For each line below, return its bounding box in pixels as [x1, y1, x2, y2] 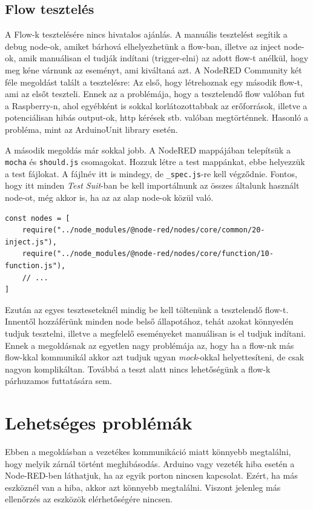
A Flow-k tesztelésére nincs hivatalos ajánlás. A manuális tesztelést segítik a [5, 28, 288, 41]
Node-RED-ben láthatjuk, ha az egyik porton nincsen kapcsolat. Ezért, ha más [5, 469, 298, 482]
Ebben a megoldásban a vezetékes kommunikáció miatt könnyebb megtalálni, [5, 445, 291, 458]
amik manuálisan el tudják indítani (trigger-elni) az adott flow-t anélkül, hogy [18, 52, 309, 64]
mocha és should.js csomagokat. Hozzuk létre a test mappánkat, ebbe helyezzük [5, 155, 305, 168]
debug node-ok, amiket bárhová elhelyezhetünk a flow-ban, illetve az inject [5, 39, 282, 52]
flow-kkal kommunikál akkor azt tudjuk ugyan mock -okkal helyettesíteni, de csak [5, 351, 305, 363]
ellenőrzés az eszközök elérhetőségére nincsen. [5, 493, 173, 505]
